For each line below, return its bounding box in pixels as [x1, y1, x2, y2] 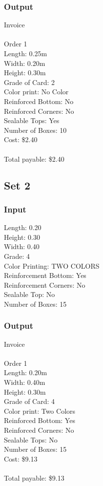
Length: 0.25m [4, 48, 47, 58]
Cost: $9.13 [4, 453, 38, 464]
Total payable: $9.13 [4, 473, 64, 483]
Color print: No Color [4, 86, 69, 97]
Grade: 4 [4, 251, 30, 261]
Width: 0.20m [4, 58, 45, 68]
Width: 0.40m [4, 377, 45, 387]
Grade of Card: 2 [4, 77, 55, 87]
